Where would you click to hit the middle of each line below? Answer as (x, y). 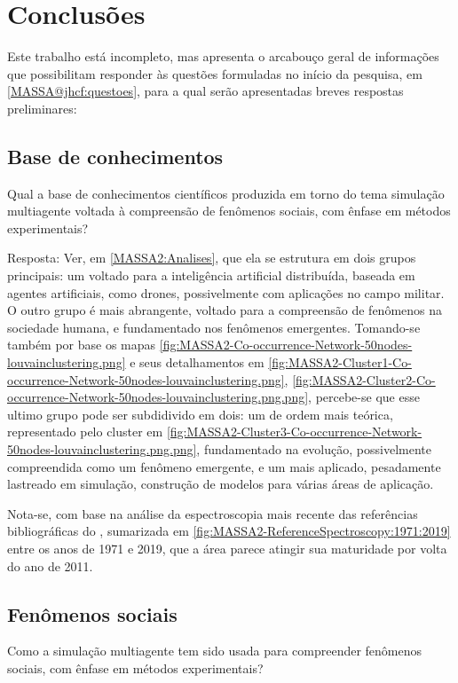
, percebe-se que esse (364, 397)
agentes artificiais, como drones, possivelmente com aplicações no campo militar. (226, 292)
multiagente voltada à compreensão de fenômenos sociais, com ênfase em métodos (229, 211)
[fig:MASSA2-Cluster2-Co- (364, 379)
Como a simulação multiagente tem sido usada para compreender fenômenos (215, 651)
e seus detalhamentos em (197, 362)
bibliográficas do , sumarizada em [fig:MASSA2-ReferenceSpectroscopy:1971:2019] (229, 531)
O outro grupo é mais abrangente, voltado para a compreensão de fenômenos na (225, 310)
